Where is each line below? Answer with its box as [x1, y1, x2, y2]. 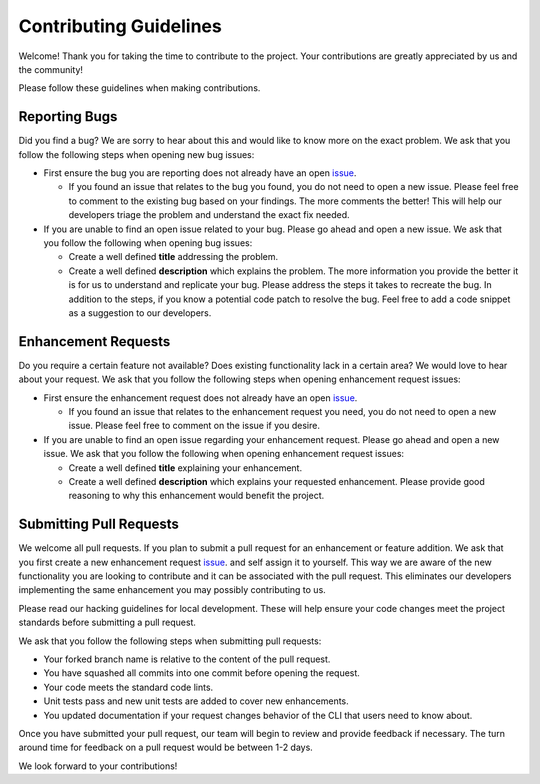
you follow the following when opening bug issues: [43, 236, 253, 249]
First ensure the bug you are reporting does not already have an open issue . [43, 167, 357, 179]
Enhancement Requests [18, 333, 171, 350]
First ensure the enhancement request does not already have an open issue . [43, 391, 358, 404]
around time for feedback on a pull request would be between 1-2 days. [18, 741, 314, 754]
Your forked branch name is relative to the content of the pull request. [43, 653, 331, 665]
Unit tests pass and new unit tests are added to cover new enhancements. [43, 695, 349, 707]
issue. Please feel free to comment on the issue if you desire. [68, 420, 320, 432]
